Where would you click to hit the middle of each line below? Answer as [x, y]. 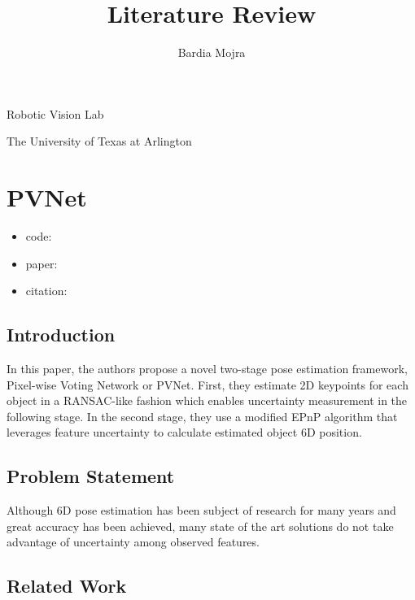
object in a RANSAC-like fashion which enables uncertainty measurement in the [207, 400]
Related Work [67, 586]
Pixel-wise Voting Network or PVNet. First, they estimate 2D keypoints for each [207, 384]
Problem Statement [91, 476]
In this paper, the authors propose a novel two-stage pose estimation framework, [207, 369]
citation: [46, 291]
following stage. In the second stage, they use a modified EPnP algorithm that [202, 416]
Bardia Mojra [212, 52]
